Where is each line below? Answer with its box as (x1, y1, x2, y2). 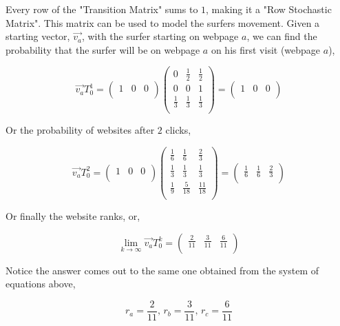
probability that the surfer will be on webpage (6, 42, 200, 57)
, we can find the (246, 29, 317, 43)
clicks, (165, 123, 191, 137)
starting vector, (6, 29, 70, 43)
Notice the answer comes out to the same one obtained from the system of (6, 263, 319, 277)
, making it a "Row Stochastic (206, 2, 332, 16)
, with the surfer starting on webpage (81, 29, 239, 43)
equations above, (6, 276, 76, 291)
